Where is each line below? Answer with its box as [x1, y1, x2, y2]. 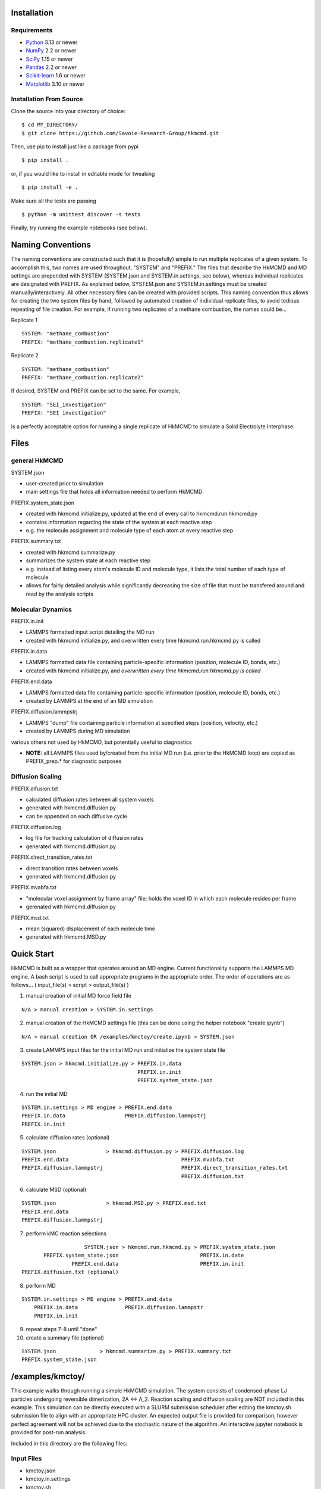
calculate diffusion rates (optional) [26, 1134, 110, 1141]
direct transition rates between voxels [26, 864, 118, 872]
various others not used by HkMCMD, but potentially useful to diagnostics [11, 739, 193, 746]
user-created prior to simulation [26, 480, 104, 487]
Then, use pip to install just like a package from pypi [11, 143, 139, 150]
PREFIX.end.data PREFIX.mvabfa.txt [21, 1156, 235, 1163]
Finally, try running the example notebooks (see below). [11, 224, 147, 232]
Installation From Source [11, 95, 83, 104]
